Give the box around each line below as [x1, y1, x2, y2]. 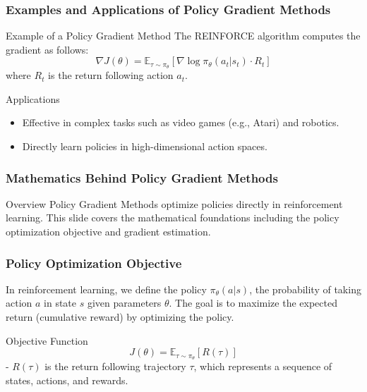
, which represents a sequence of [193, 359, 332, 374]
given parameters [87, 295, 162, 310]
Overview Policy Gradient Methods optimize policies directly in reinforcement [6, 196, 343, 211]
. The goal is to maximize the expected [169, 295, 337, 310]
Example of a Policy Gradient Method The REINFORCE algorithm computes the [6, 28, 361, 43]
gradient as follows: [6, 42, 89, 56]
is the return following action [48, 68, 174, 82]
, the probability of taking [249, 281, 361, 296]
